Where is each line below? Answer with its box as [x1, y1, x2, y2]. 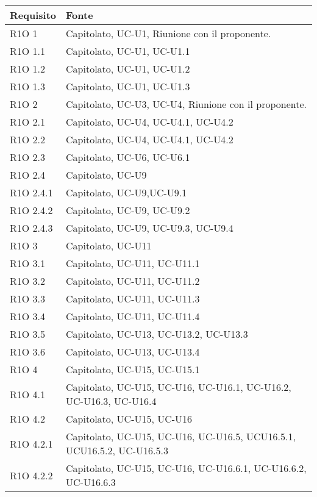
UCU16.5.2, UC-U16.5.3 [66, 443, 169, 457]
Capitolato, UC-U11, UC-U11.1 [66, 256, 200, 270]
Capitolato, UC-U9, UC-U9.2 [66, 203, 190, 217]
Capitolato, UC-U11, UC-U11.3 [66, 291, 200, 306]
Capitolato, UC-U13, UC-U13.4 [66, 345, 200, 359]
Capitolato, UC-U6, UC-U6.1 [66, 150, 190, 164]
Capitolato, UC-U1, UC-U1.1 [66, 44, 190, 58]
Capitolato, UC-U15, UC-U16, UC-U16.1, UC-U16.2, [66, 380, 291, 394]
